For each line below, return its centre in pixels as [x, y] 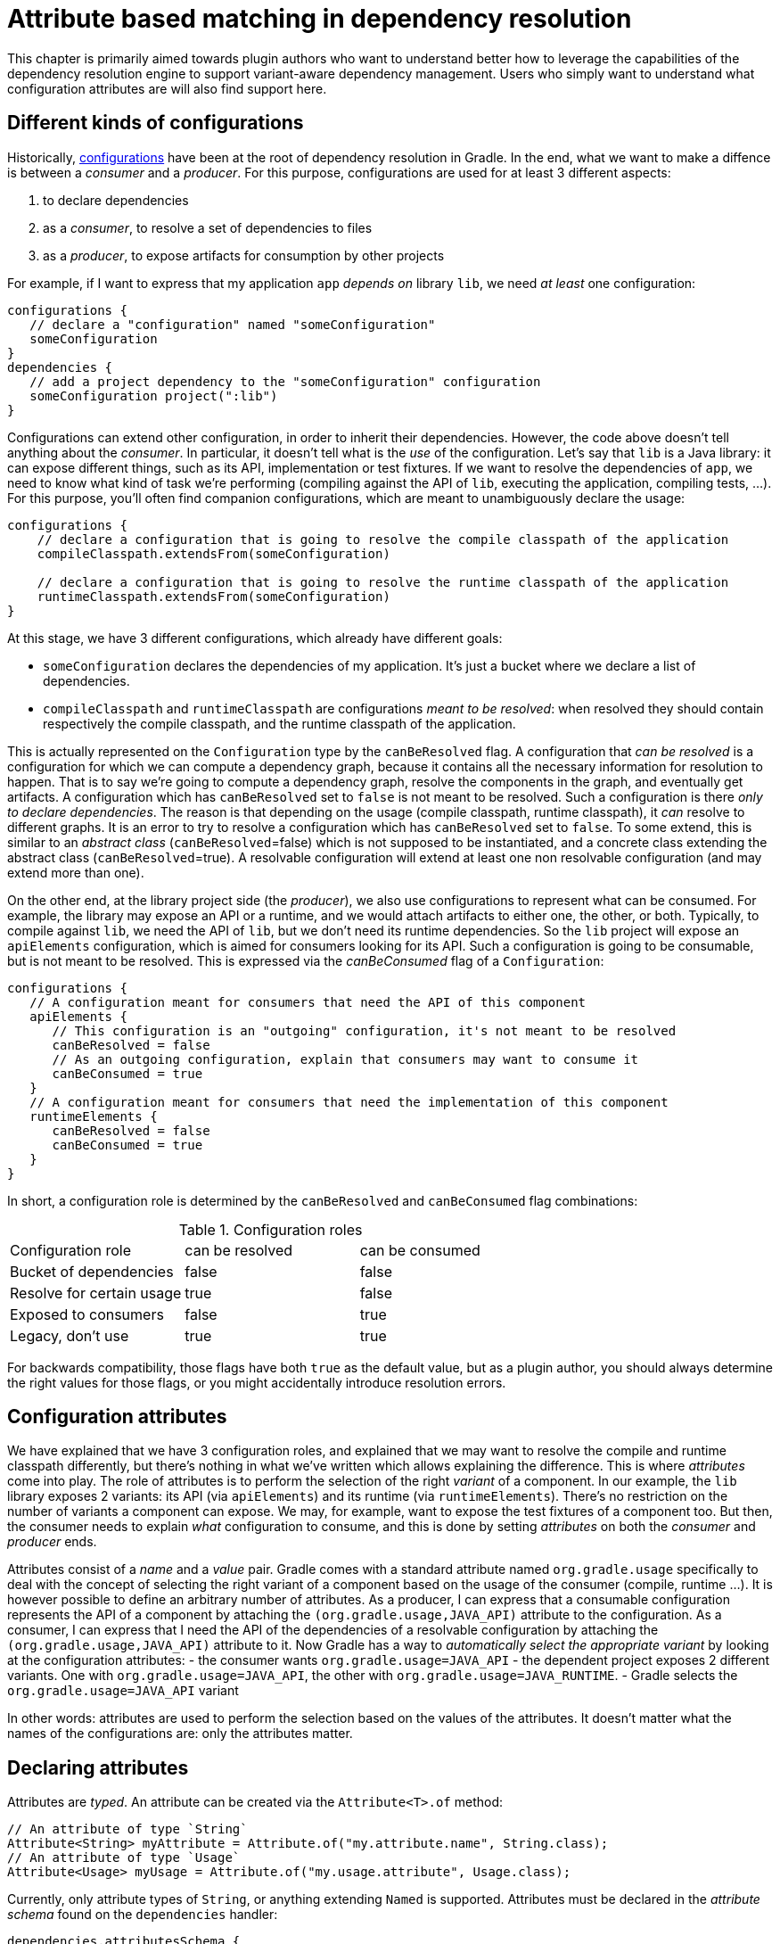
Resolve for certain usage [96, 1293]
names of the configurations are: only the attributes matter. [180, 1734]
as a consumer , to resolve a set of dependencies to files [208, 227]
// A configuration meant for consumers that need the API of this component [308, 1002]
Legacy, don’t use [70, 1335]
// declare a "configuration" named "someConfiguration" [233, 324]
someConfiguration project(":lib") [154, 395]
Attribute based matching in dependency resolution [320, 19]
